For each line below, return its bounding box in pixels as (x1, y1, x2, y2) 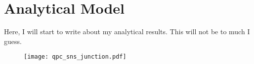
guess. (4, 36, 22, 46)
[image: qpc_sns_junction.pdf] (24, 53, 127, 61)
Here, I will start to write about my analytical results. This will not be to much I (4, 26, 250, 37)
